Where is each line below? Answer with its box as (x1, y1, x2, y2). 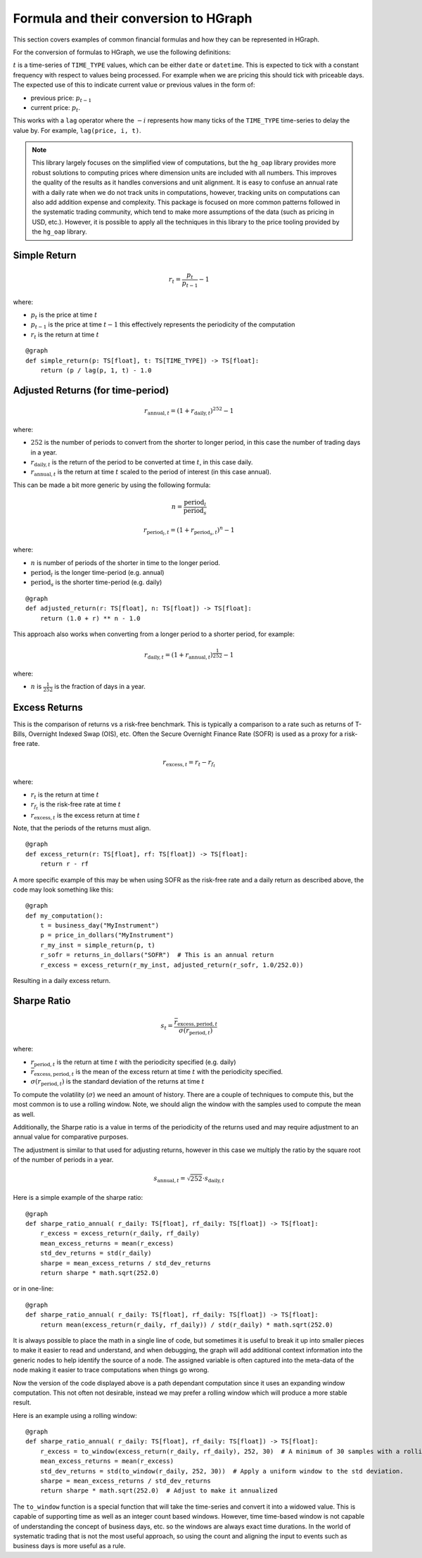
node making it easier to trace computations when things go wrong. (13, 1366, 210, 1374)
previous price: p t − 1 (30, 94, 92, 103)
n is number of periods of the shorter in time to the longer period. (30, 558, 221, 566)
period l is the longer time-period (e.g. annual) (30, 568, 165, 578)
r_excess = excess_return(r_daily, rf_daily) (39, 1229, 200, 1238)
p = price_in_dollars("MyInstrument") (39, 931, 174, 939)
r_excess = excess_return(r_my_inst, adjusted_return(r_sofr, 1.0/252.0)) (39, 961, 304, 969)
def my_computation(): (25, 911, 104, 920)
